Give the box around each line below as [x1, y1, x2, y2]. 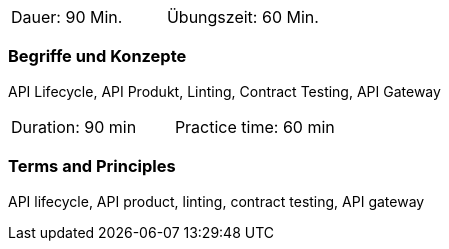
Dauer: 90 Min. [11, 7, 123, 27]
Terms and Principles [8, 156, 176, 177]
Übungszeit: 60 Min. [166, 7, 319, 27]
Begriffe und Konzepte [8, 46, 187, 67]
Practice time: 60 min [174, 116, 335, 137]
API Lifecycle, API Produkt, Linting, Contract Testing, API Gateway [8, 82, 441, 100]
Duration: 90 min [11, 116, 137, 137]
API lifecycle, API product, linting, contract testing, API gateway [8, 192, 425, 210]
